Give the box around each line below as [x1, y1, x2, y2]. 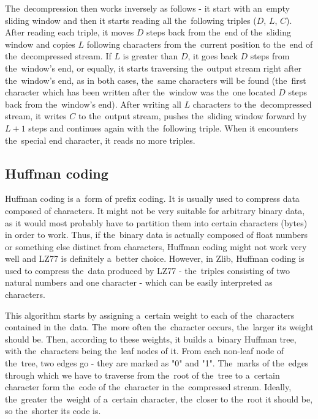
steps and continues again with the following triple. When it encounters [28, 121, 298, 134]
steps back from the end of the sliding [146, 26, 292, 39]
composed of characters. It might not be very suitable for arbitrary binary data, [5, 204, 305, 217]
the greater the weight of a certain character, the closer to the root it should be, [5, 392, 313, 405]
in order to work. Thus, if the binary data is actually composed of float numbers [5, 228, 308, 241]
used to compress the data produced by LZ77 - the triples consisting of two [5, 264, 290, 276]
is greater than [123, 50, 178, 62]
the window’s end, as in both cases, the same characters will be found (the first [5, 73, 306, 86]
